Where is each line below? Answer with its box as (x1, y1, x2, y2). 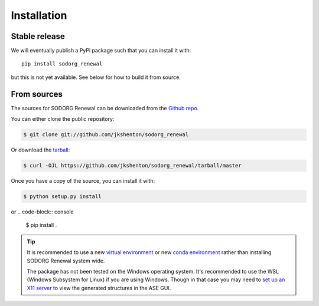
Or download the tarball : (11, 146, 70, 153)
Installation (11, 9, 67, 22)
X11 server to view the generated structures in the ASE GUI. (27, 284, 171, 291)
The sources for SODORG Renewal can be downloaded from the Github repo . (11, 104, 199, 111)
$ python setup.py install (23, 193, 102, 200)
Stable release (11, 31, 65, 41)
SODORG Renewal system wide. (27, 257, 105, 264)
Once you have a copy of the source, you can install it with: (11, 177, 155, 185)
